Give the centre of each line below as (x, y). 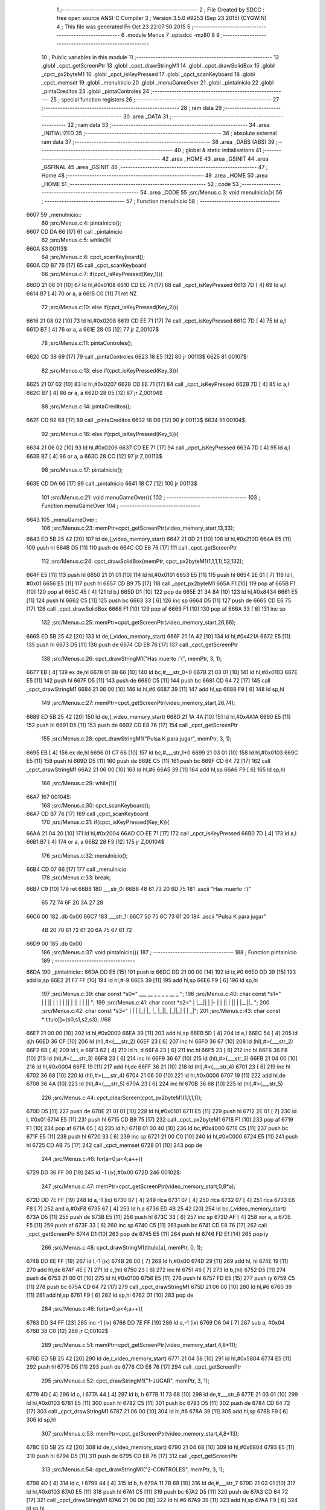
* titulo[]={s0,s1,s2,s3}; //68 (76, 1019)
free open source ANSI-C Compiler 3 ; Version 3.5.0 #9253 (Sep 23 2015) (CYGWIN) (161, 18)
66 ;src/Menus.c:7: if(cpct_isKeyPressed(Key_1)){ (102, 274)
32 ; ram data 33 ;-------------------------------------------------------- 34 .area (168, 125)
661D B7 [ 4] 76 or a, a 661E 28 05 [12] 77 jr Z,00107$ (93, 329)
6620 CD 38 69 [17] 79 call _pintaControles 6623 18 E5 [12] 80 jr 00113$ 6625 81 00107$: (137, 357)
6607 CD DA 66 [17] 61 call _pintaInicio (75, 231)
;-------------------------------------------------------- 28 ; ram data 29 (132, 108)
